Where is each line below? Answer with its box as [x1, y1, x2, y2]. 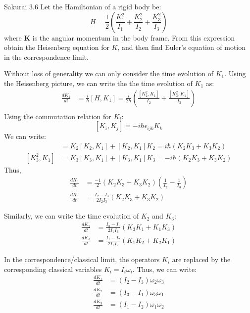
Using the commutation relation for [4, 111, 111, 121]
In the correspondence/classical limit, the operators [4, 254, 160, 265]
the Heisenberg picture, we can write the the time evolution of [4, 78, 193, 88]
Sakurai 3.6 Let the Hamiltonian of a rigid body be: [4, 1, 161, 11]
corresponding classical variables [4, 264, 102, 274]
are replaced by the [172, 254, 231, 265]
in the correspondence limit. [4, 51, 89, 62]
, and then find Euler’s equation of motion [117, 42, 246, 52]
